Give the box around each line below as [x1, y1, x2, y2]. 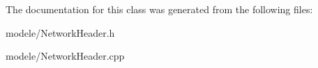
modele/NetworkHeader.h [6, 25, 115, 40]
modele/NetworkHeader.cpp [6, 49, 125, 63]
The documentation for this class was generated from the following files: [6, 2, 313, 16]
